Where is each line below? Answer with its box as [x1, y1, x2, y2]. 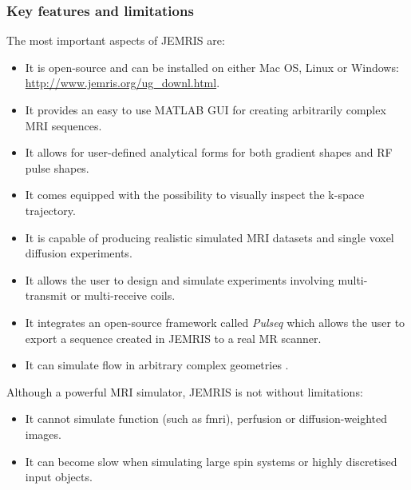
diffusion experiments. [25, 245, 132, 261]
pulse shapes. [25, 159, 89, 176]
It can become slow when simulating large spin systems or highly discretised [25, 452, 397, 469]
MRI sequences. [25, 117, 102, 133]
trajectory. [25, 201, 76, 218]
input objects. [25, 468, 93, 485]
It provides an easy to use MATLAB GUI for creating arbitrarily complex [25, 102, 386, 118]
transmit [25, 287, 68, 304]
